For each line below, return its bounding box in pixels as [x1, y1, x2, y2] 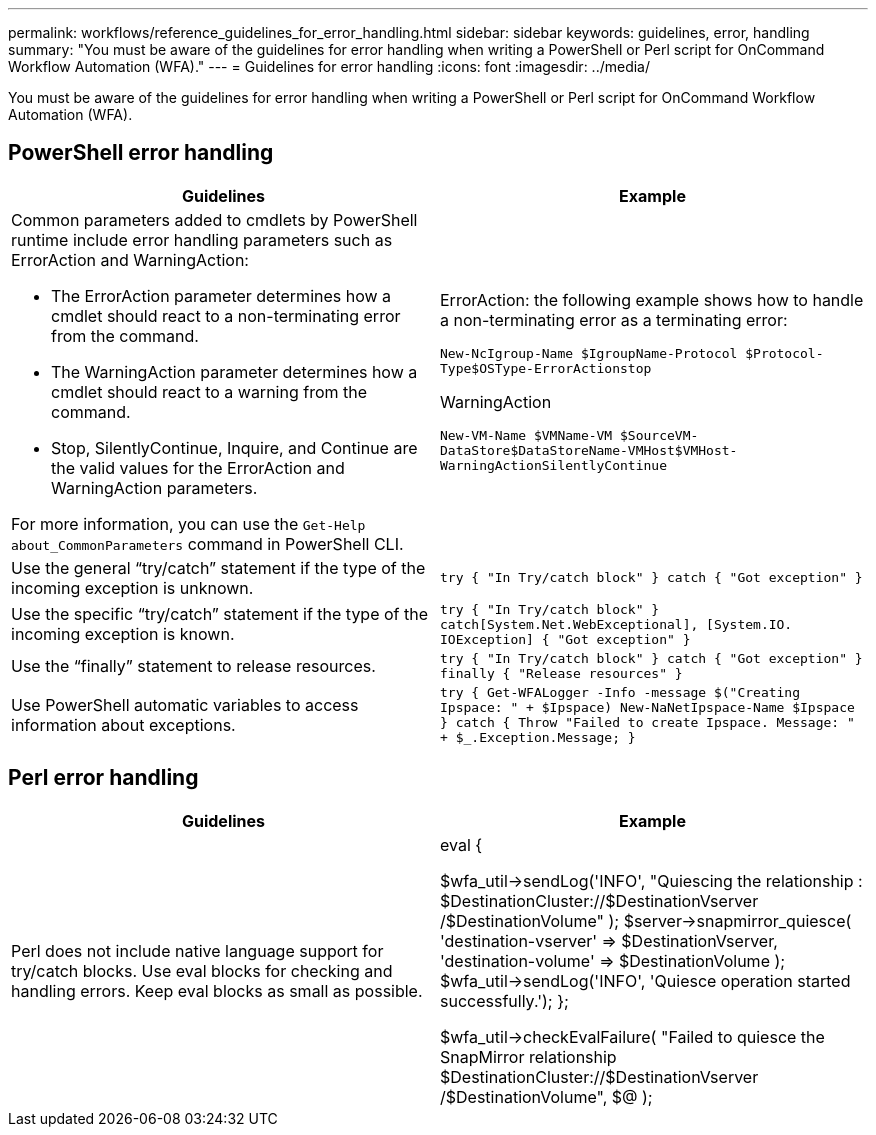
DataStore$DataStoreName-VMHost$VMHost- [440, 443, 738, 459]
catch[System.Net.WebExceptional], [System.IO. [440, 616, 793, 632]
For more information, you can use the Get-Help [11, 513, 366, 534]
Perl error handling [8, 765, 199, 791]
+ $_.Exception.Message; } [440, 729, 636, 745]
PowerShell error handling [8, 140, 274, 166]
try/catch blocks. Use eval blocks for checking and [11, 960, 393, 981]
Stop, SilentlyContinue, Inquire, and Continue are [51, 437, 418, 458]
